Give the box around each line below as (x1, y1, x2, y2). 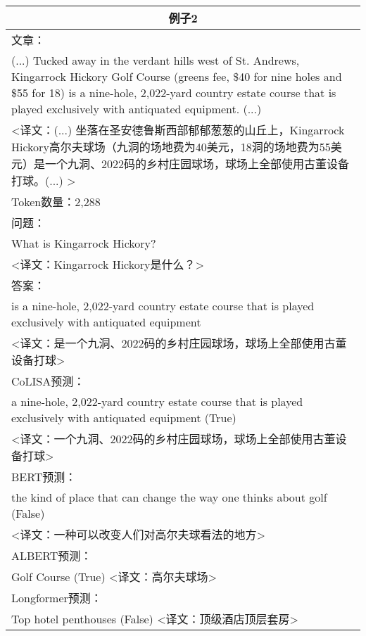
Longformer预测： (11, 590, 102, 606)
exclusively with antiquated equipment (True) (11, 409, 236, 426)
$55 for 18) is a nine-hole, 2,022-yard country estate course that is (11, 84, 336, 101)
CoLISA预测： (11, 373, 85, 389)
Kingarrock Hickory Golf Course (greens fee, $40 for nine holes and (11, 68, 342, 84)
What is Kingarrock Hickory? (11, 235, 156, 251)
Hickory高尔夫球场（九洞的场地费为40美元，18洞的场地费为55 (11, 139, 331, 155)
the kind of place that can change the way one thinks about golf (11, 489, 327, 505)
